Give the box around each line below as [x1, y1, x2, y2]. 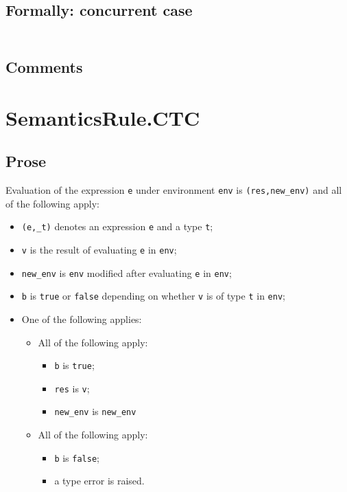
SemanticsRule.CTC [5, 103, 200, 131]
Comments [5, 56, 83, 78]
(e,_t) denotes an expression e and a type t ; [21, 219, 213, 234]
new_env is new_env [54, 404, 136, 418]
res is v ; [54, 381, 90, 395]
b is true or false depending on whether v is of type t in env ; [21, 289, 285, 303]
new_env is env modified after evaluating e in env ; [21, 265, 232, 280]
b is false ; [54, 450, 99, 465]
